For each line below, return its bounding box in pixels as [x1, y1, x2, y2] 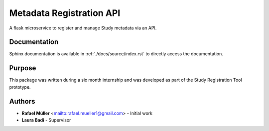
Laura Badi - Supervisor [21, 117, 71, 123]
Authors [9, 97, 35, 106]
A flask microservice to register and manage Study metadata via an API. [9, 25, 157, 31]
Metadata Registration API [9, 7, 121, 18]
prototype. [9, 84, 31, 90]
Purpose [9, 64, 36, 72]
